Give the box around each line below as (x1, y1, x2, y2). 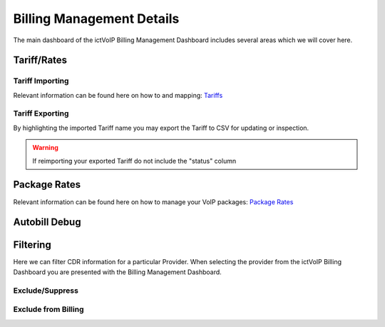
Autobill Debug (13, 216, 81, 228)
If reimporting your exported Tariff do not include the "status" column (32, 156, 237, 165)
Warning (32, 144, 58, 152)
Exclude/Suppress (13, 286, 78, 296)
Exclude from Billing (13, 304, 84, 314)
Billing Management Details (13, 11, 180, 26)
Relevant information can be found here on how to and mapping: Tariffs (13, 91, 223, 99)
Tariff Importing (13, 76, 69, 86)
